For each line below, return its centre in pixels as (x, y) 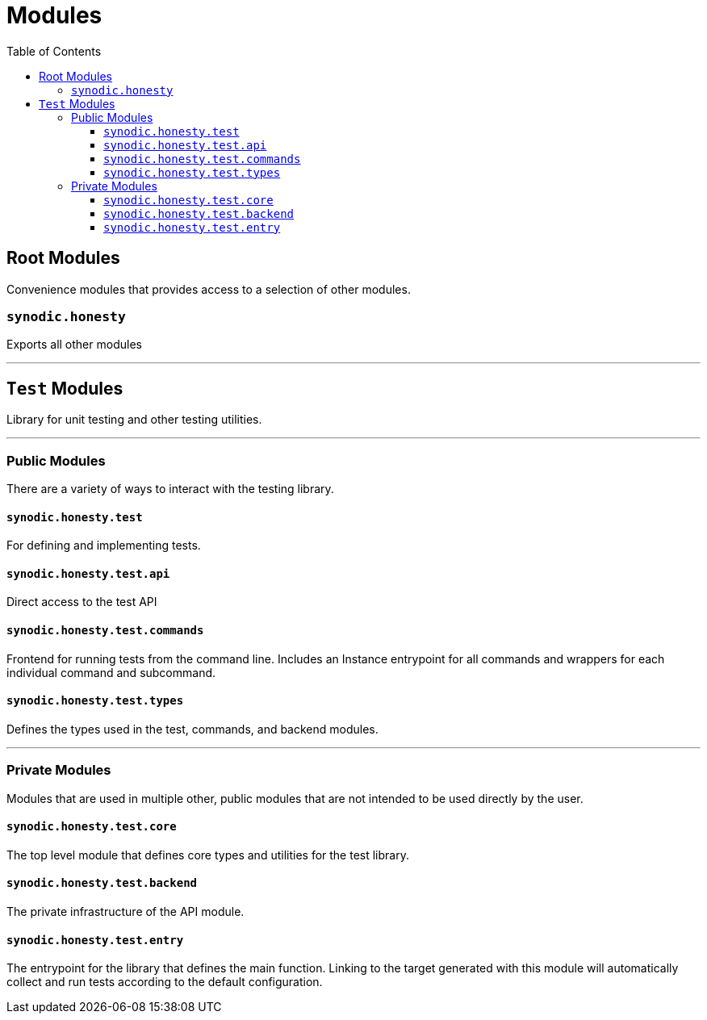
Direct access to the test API (82, 602)
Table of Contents (54, 51)
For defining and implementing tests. (104, 546)
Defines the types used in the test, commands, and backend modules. (192, 729)
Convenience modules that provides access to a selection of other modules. (209, 289)
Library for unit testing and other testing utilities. (134, 420)
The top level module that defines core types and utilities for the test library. (208, 855)
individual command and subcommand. (111, 672)
